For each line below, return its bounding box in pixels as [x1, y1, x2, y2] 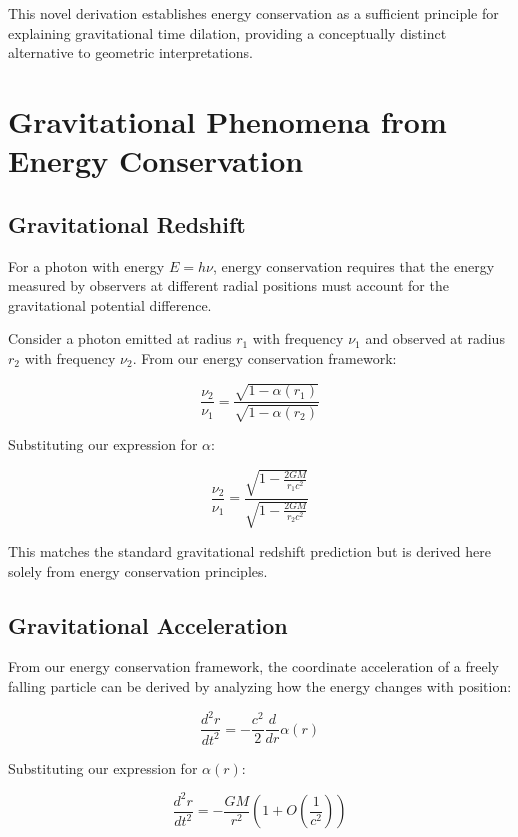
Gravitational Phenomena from [8, 100, 447, 141]
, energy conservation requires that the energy [212, 255, 495, 276]
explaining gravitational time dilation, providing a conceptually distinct [8, 22, 447, 43]
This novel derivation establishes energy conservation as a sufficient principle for [8, 3, 499, 23]
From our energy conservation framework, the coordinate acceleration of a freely [8, 656, 500, 677]
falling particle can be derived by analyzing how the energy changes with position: [8, 676, 512, 697]
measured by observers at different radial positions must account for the [8, 275, 449, 296]
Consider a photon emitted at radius [8, 328, 232, 349]
